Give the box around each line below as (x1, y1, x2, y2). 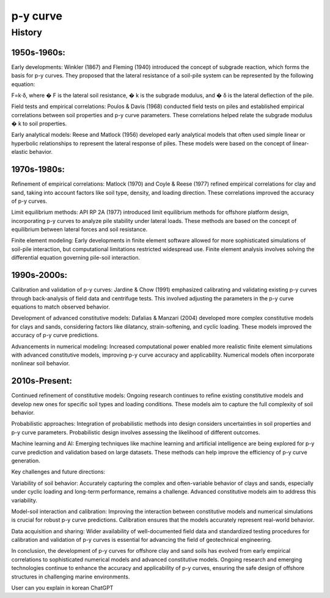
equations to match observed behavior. (11, 303, 110, 310)
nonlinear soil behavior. (11, 360, 70, 367)
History (11, 27, 42, 38)
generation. (11, 457, 40, 464)
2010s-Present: (11, 376, 73, 386)
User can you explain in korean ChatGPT (11, 584, 114, 592)
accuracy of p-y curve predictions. (11, 332, 99, 339)
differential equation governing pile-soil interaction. (11, 254, 141, 261)
